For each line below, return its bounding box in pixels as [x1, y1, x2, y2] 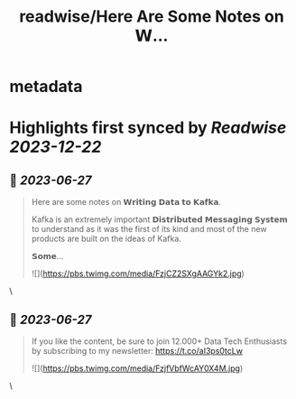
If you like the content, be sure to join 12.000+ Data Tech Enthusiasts [31, 336, 287, 347]
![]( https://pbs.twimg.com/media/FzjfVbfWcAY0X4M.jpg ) [31, 363, 244, 374]
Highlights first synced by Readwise [9, 117, 287, 138]
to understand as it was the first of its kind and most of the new [31, 224, 268, 235]
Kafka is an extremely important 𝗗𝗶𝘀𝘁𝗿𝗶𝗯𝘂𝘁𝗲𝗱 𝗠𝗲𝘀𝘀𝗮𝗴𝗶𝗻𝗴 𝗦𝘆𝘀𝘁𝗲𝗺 [31, 214, 289, 225]
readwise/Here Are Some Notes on [19, 6, 284, 27]
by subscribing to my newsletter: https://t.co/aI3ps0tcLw [31, 346, 244, 356]
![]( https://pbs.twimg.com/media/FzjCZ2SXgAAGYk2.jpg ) [31, 268, 245, 279]
